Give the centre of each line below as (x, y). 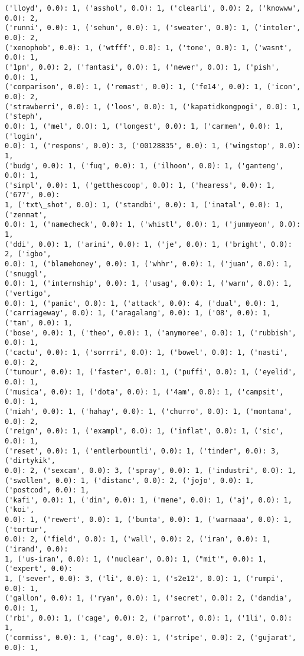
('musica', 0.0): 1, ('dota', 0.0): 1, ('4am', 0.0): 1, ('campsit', (144, 392)
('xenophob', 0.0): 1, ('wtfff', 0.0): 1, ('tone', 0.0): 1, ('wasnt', (148, 48)
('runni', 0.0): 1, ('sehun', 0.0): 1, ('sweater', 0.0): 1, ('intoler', (153, 28)
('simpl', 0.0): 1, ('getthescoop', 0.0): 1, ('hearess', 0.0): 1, (140, 185)
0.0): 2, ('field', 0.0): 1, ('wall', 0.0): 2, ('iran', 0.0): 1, (138, 539)
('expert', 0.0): (39, 569)
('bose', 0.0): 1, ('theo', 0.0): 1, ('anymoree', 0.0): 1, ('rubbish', (151, 333)
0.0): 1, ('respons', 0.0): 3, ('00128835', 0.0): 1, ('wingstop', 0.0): (153, 146)
